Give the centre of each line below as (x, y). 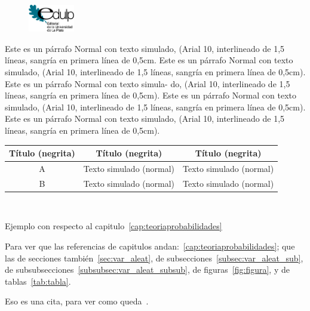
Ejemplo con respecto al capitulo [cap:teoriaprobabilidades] (113, 226)
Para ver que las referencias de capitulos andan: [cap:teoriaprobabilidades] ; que (150, 246)
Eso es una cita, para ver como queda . (77, 301)
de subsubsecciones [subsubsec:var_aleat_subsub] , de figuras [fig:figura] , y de (147, 270)
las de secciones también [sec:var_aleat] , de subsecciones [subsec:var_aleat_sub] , (154, 258)
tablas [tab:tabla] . (38, 281)
